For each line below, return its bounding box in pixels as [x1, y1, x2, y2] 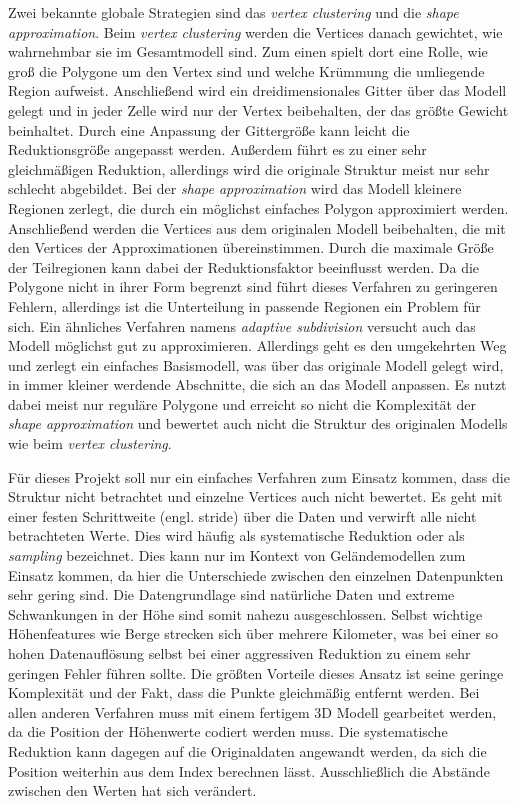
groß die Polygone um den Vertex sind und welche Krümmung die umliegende [8, 60, 485, 81]
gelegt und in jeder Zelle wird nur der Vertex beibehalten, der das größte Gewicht [8, 99, 509, 120]
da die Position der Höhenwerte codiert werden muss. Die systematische [8, 721, 448, 742]
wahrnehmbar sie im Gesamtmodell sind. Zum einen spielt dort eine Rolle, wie [8, 41, 488, 62]
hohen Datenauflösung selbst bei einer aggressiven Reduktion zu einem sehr [8, 643, 471, 663]
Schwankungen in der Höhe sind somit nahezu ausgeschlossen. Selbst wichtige [8, 603, 483, 624]
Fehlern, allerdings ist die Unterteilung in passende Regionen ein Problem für [8, 295, 481, 316]
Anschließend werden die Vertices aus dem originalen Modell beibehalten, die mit [8, 217, 506, 238]
